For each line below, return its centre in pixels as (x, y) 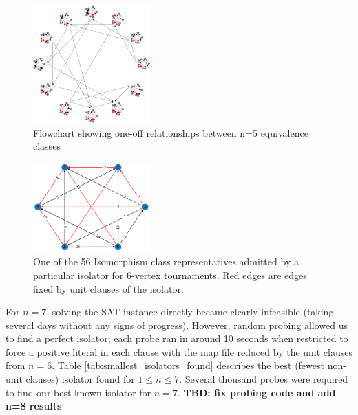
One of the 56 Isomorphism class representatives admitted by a (166, 261)
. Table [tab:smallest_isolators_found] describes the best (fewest (188, 365)
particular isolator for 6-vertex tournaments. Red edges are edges (170, 274)
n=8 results (34, 406)
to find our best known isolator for (78, 392)
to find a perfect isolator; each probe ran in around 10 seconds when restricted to (177, 338)
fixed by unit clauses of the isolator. (108, 288)
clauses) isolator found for (80, 379)
